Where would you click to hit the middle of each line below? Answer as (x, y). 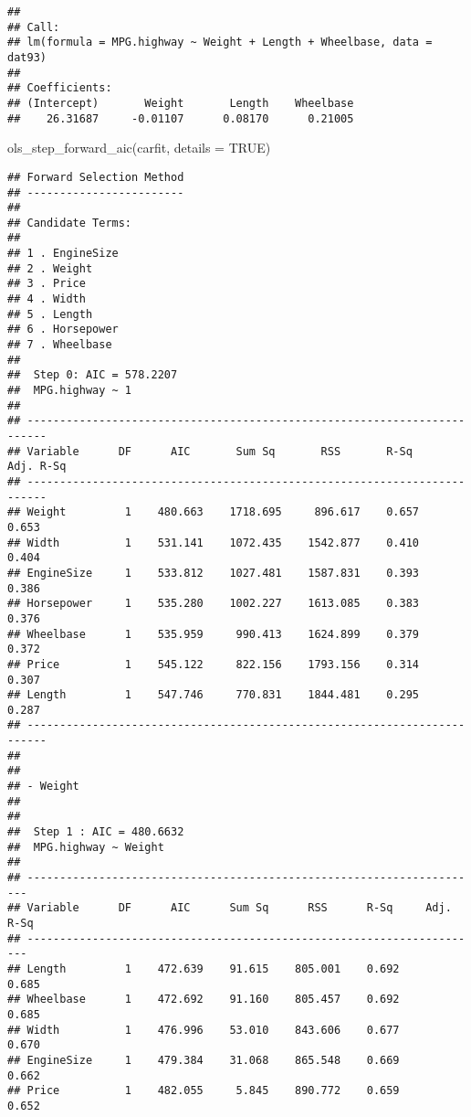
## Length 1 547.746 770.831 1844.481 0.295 (214, 695)
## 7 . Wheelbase (60, 345)
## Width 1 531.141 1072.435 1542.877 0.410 (214, 543)
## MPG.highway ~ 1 (70, 391)
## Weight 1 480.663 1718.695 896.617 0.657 (214, 512)
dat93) (27, 57)
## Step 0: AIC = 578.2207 (93, 375)
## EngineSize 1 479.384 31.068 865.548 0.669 (204, 1060)
